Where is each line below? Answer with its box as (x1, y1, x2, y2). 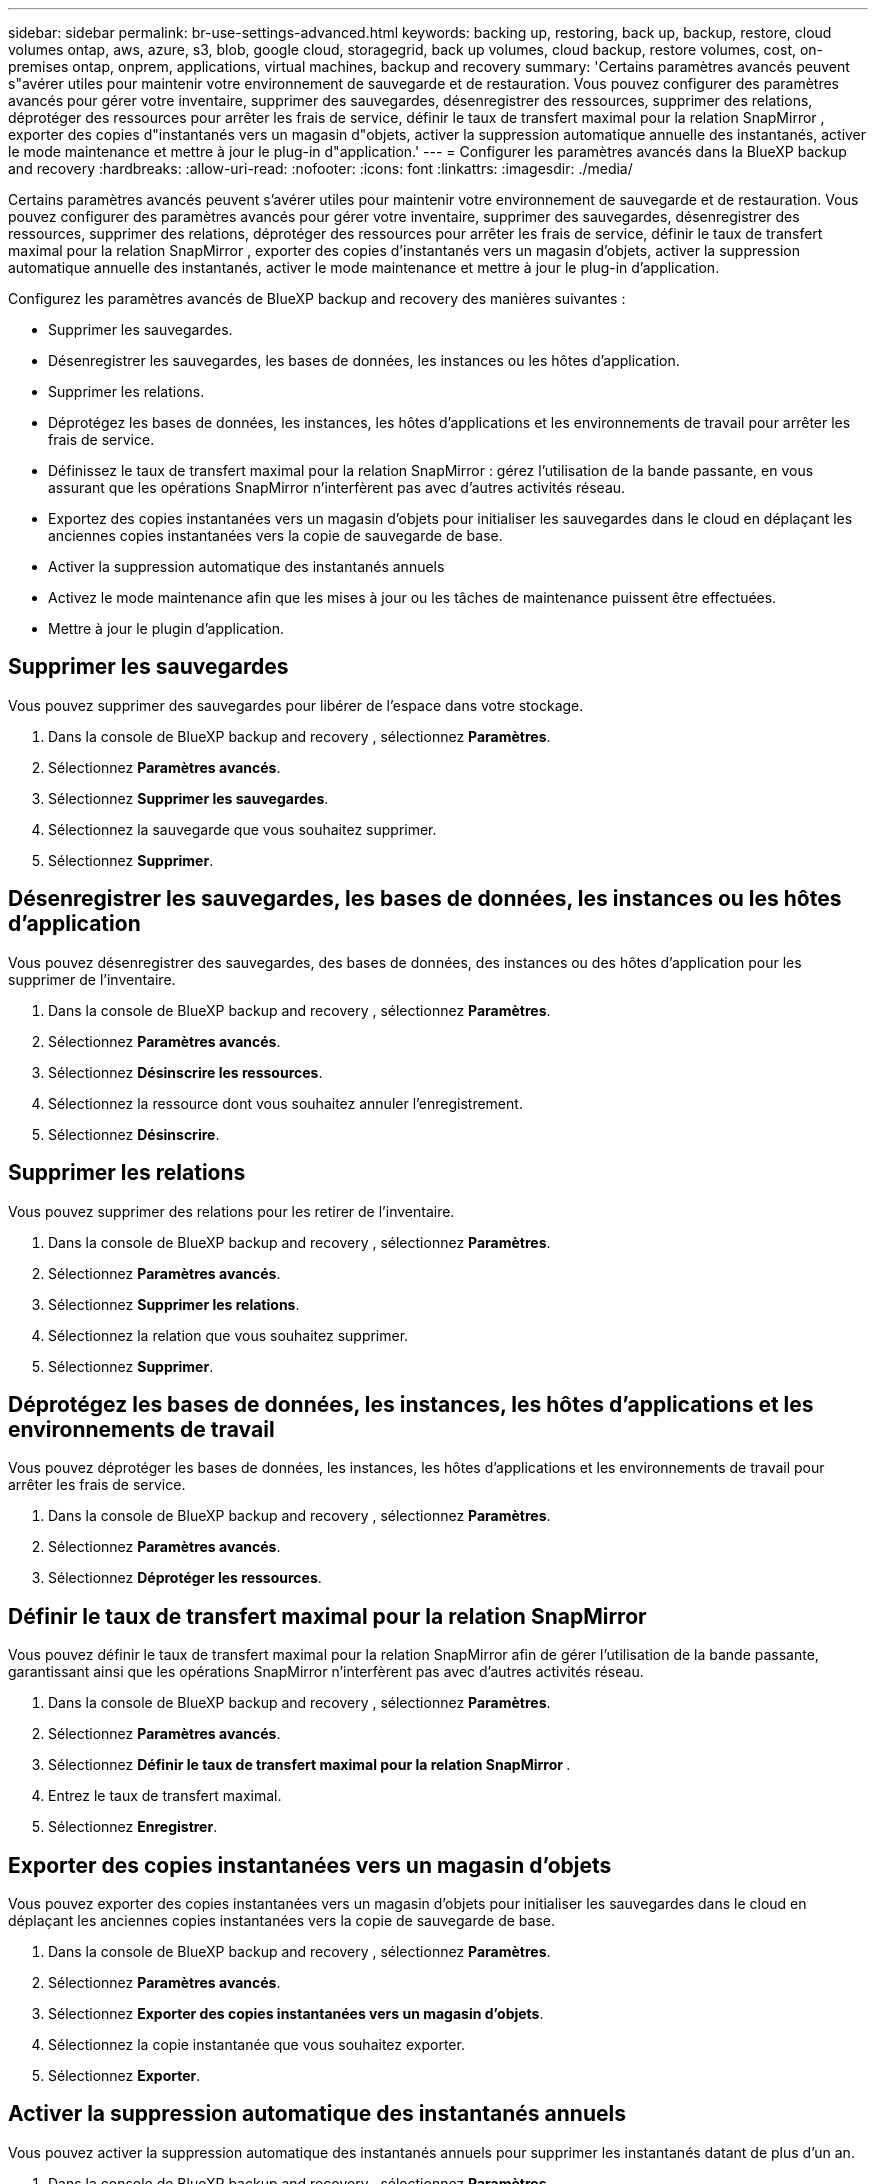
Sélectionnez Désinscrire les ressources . (48, 1063, 323, 1081)
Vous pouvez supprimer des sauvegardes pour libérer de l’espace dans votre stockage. (8, 696, 584, 714)
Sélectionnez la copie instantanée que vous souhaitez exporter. (48, 2036, 465, 2054)
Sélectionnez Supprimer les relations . (48, 1295, 300, 1313)
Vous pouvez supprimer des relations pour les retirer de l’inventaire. (8, 1202, 455, 1220)
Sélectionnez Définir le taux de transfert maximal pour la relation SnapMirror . (48, 1756, 571, 1774)
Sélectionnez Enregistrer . (48, 1818, 218, 1836)
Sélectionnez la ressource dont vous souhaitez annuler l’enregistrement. (48, 1094, 523, 1112)
